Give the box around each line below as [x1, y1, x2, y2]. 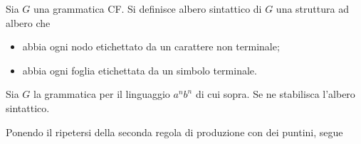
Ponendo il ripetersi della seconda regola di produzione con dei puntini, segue [6, 124, 343, 139]
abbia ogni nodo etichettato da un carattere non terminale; [22, 39, 280, 54]
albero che [6, 15, 51, 30]
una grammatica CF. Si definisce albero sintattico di [33, 1, 262, 16]
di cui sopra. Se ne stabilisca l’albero [195, 87, 355, 101]
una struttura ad [276, 1, 349, 16]
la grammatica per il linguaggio [33, 87, 170, 101]
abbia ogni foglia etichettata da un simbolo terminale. [22, 62, 257, 77]
